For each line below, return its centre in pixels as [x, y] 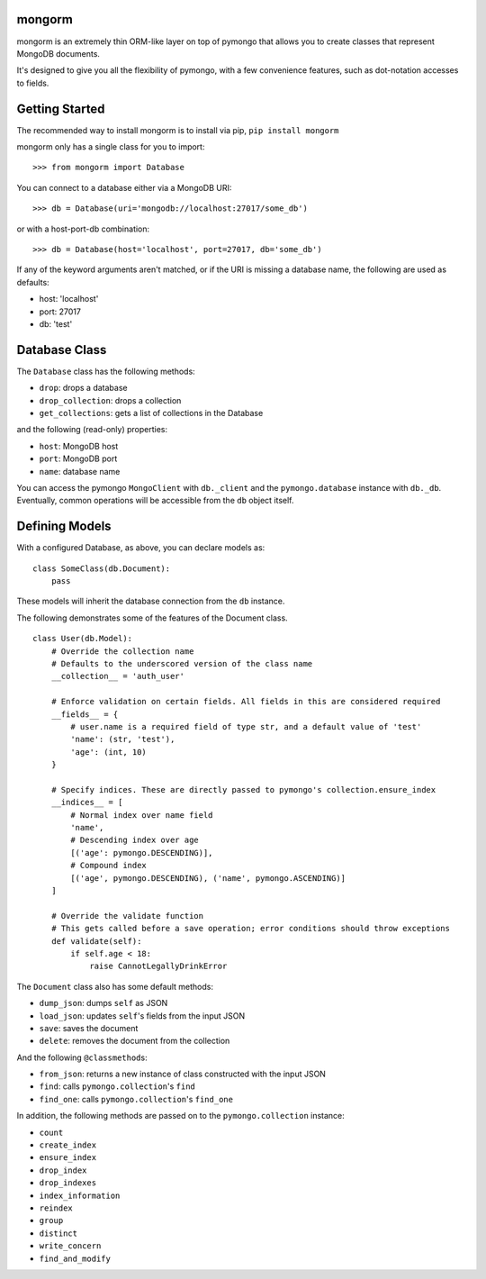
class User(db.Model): [83, 639]
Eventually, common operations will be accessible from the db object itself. [155, 501]
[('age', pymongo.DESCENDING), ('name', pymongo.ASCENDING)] [208, 878]
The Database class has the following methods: [106, 371]
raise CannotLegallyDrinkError [158, 966]
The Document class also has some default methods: [115, 986]
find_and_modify [75, 1258]
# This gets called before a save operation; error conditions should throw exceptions [250, 929]
